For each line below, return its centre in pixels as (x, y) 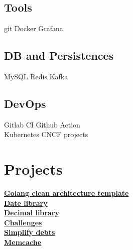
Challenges (23, 222)
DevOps (25, 103)
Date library (26, 203)
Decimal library (32, 213)
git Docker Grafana (34, 28)
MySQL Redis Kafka (36, 76)
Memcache (23, 242)
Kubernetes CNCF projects (46, 134)
